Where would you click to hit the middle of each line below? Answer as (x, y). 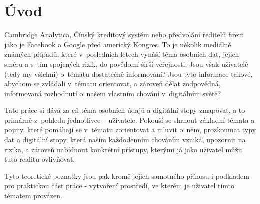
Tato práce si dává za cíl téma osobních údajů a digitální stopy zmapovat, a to (125, 110)
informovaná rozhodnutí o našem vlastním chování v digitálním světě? (113, 93)
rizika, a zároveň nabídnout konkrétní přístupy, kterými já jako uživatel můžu (123, 149)
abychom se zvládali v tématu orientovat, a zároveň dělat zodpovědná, (113, 84)
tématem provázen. (33, 196)
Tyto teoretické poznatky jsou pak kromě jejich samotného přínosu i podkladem (127, 176)
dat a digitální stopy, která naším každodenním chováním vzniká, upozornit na (125, 140)
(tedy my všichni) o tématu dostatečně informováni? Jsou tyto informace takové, (129, 74)
